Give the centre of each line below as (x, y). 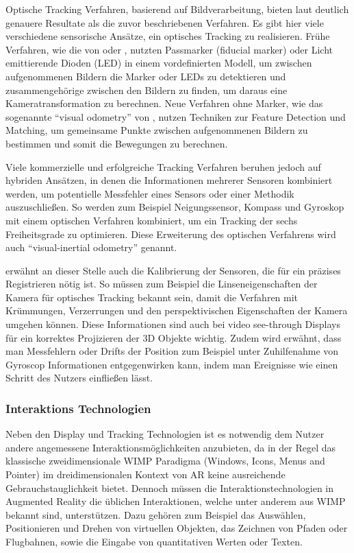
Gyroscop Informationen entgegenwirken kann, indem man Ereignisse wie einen (172, 364)
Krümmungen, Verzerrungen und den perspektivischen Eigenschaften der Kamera (177, 310)
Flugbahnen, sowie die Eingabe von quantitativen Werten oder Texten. (154, 541)
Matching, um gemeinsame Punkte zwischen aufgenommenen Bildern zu (157, 130)
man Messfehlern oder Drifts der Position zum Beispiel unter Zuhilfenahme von (172, 351)
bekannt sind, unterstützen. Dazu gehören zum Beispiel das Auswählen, (156, 514)
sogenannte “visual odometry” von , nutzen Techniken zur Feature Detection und (176, 116)
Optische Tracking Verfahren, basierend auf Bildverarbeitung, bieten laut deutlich (177, 9)
